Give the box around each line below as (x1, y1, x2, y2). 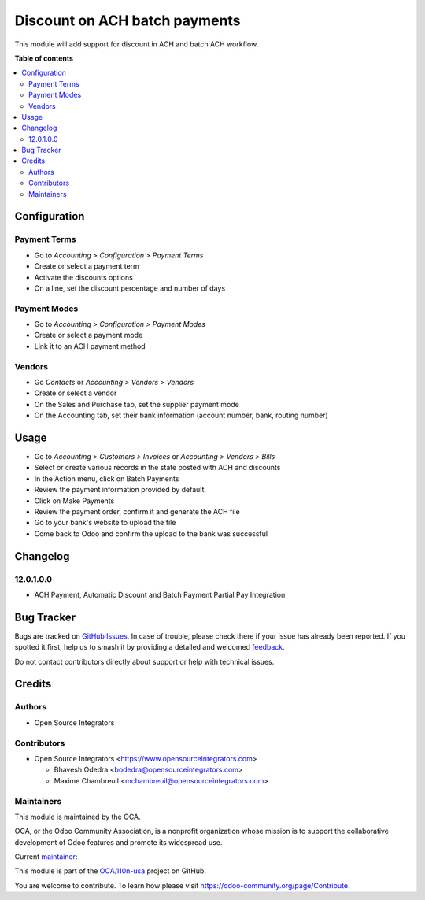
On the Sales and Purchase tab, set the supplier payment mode (34, 399, 240, 409)
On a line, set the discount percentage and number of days (34, 283, 226, 293)
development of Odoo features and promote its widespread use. (14, 837, 223, 846)
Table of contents (14, 54, 74, 63)
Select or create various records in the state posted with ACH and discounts (34, 463, 281, 472)
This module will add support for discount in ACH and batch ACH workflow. (14, 39, 259, 49)
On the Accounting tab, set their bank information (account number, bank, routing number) (34, 410, 328, 420)
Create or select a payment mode (34, 331, 143, 340)
